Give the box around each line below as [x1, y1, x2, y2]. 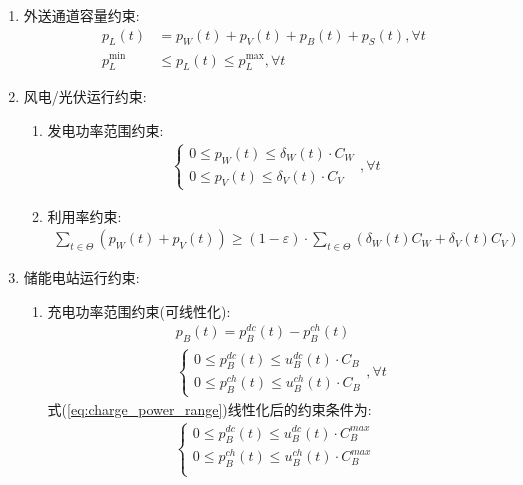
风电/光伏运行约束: [23, 86, 147, 107]
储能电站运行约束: [23, 267, 140, 288]
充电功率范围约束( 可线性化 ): [47, 300, 231, 321]
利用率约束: [47, 205, 122, 226]
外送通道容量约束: [23, 5, 140, 25]
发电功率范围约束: [47, 119, 164, 140]
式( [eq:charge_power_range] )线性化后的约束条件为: [47, 398, 372, 419]
